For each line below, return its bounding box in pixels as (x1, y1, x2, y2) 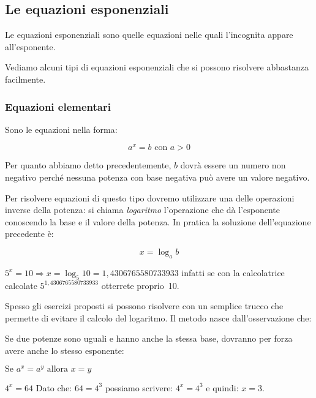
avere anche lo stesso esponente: (5, 344, 124, 356)
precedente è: (5, 227, 54, 240)
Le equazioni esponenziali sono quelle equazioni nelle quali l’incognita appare (5, 28, 293, 41)
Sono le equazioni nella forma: (5, 122, 118, 135)
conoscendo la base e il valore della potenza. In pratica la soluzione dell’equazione (5, 215, 311, 228)
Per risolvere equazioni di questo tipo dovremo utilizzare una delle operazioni (5, 191, 295, 204)
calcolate (5, 279, 37, 291)
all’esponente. (5, 40, 56, 53)
